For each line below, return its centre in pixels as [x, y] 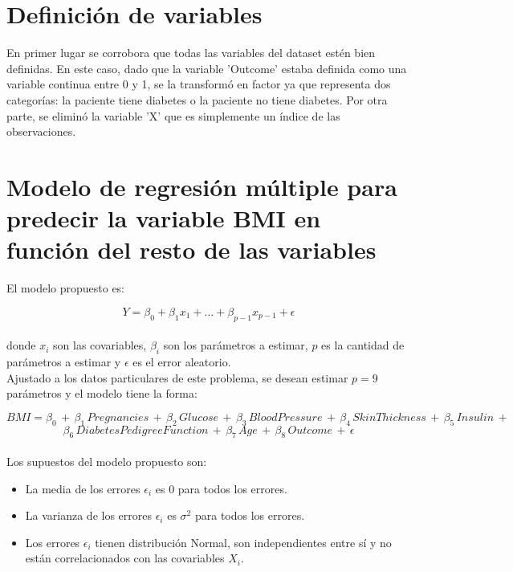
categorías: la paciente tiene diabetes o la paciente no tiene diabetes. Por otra [197, 99]
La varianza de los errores [89, 515]
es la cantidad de [363, 345]
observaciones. [41, 131]
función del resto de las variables [191, 249]
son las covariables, [100, 345]
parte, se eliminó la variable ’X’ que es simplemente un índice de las [173, 115]
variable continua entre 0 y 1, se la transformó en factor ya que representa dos [199, 84]
